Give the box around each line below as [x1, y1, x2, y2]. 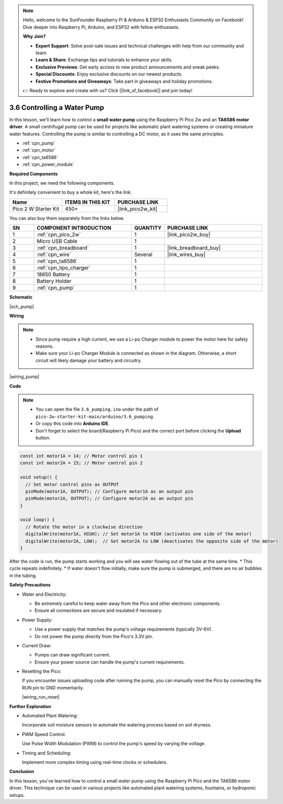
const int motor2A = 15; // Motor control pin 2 [20, 460, 143, 466]
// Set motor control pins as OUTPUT [25, 482, 119, 487]
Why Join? [23, 33, 46, 40]
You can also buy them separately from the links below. [9, 215, 125, 221]
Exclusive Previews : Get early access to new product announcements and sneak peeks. [35, 64, 220, 70]
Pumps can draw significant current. [34, 652, 111, 658]
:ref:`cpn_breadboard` [36, 244, 89, 251]
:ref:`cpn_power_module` [22, 161, 74, 167]
